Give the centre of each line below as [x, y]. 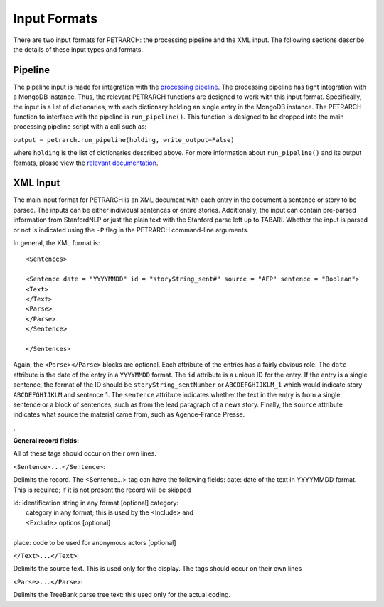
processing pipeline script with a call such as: [80, 127]
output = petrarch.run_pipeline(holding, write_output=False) [124, 140]
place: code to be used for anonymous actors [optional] [95, 542]
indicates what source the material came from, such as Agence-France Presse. [129, 414]
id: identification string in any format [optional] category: [96, 503]
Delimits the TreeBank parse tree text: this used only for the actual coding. [122, 595]
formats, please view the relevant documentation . [86, 163]
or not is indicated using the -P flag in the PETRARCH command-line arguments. [131, 230]
